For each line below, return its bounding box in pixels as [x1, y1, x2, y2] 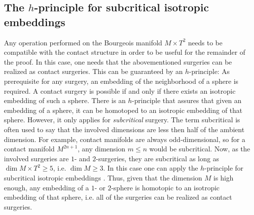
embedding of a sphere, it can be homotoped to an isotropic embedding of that [4, 105, 243, 115]
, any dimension [77, 143, 126, 154]
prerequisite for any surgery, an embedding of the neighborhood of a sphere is [4, 75, 239, 86]
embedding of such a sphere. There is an [4, 95, 126, 106]
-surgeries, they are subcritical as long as [96, 153, 219, 163]
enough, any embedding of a [4, 182, 89, 192]
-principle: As [189, 66, 230, 76]
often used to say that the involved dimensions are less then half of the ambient [4, 124, 245, 134]
